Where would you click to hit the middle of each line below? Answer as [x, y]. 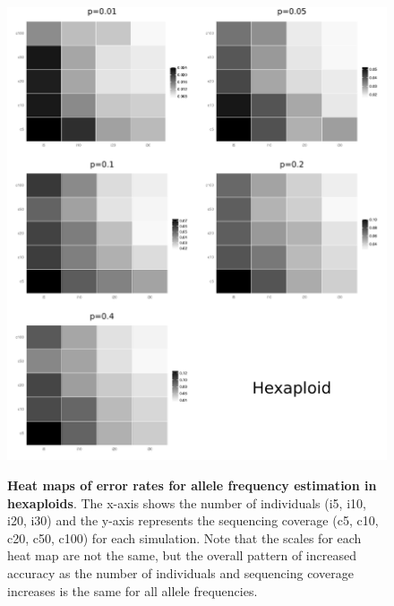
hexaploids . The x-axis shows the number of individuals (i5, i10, [187, 502]
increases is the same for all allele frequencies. [133, 590]
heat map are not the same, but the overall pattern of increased [182, 555]
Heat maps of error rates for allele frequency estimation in [192, 485]
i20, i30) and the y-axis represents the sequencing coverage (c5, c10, [193, 520]
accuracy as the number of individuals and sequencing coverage [180, 573]
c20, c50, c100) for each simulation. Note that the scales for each [184, 537]
